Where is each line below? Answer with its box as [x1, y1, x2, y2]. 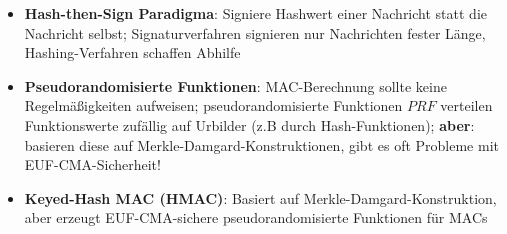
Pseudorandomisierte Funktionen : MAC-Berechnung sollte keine [24, 75, 447, 96]
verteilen [440, 95, 493, 116]
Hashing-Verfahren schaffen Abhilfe [24, 42, 241, 63]
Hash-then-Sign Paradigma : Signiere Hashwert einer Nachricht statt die [24, 3, 487, 23]
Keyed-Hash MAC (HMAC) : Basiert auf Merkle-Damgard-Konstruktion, [24, 187, 497, 208]
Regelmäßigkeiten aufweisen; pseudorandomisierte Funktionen [24, 95, 403, 116]
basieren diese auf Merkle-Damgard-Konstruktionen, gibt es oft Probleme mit [24, 134, 499, 155]
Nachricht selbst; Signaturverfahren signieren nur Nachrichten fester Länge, [24, 22, 486, 43]
